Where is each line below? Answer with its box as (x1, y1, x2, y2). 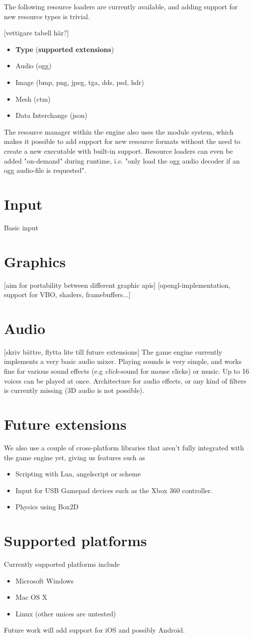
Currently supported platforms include (4, 559, 120, 569)
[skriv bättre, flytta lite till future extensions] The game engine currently (4, 346, 222, 357)
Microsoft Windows (15, 575, 74, 585)
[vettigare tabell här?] (4, 28, 69, 38)
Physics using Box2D (15, 501, 79, 512)
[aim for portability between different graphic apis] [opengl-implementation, (4, 279, 230, 290)
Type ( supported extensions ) (15, 44, 114, 54)
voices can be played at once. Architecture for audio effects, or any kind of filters (4, 375, 247, 386)
